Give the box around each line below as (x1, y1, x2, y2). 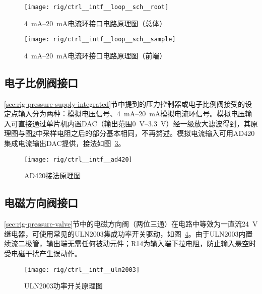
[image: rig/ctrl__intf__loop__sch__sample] (24, 36, 176, 43)
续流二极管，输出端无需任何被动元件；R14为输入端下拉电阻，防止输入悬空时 (4, 238, 256, 249)
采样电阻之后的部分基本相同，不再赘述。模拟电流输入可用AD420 (42, 128, 255, 138)
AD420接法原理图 (24, 170, 81, 181)
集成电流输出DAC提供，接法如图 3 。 (4, 138, 125, 149)
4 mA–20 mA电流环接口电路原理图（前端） (24, 50, 167, 60)
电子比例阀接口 (4, 75, 78, 90)
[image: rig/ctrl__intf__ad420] (24, 156, 133, 163)
